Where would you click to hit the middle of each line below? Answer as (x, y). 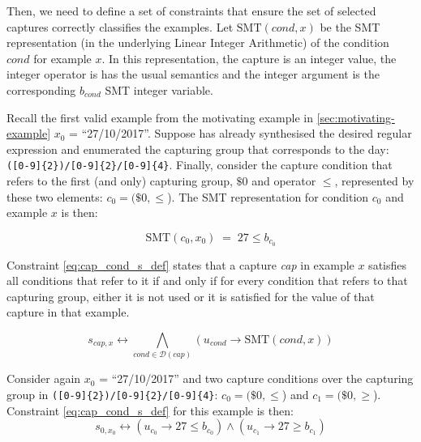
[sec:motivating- (356, 117)
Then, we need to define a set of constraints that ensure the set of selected (191, 11)
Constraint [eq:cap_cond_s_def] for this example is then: (150, 410)
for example (62, 58)
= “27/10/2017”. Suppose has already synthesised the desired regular (241, 133)
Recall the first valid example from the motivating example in (160, 117)
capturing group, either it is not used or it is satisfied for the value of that (191, 296)
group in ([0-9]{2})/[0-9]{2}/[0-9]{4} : (112, 394)
